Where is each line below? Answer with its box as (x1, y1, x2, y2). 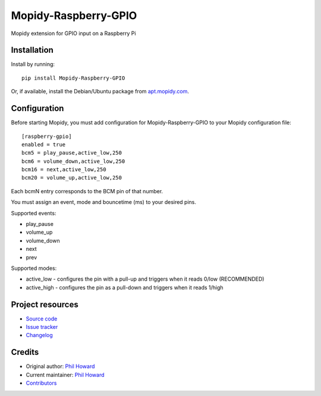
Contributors (26, 379, 57, 386)
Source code (26, 315, 58, 322)
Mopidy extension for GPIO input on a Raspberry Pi (11, 30, 136, 37)
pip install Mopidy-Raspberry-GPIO (21, 74, 125, 81)
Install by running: (11, 61, 55, 68)
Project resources (11, 299, 78, 309)
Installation (11, 45, 53, 55)
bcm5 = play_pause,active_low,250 (21, 149, 122, 156)
